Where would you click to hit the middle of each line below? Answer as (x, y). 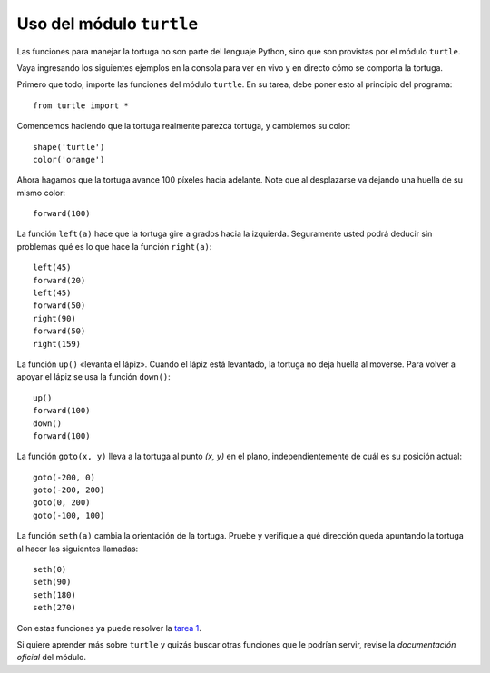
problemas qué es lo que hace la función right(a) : (114, 246)
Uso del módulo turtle (108, 24)
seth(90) (52, 582)
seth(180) (54, 594)
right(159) (57, 344)
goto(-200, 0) (64, 477)
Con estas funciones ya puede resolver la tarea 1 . (109, 628)
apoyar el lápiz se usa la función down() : (94, 377)
